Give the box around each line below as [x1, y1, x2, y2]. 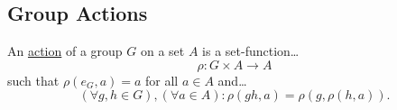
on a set [140, 41, 185, 60]
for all [145, 70, 179, 89]
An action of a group [7, 41, 123, 60]
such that [7, 70, 60, 89]
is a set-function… [202, 41, 300, 60]
